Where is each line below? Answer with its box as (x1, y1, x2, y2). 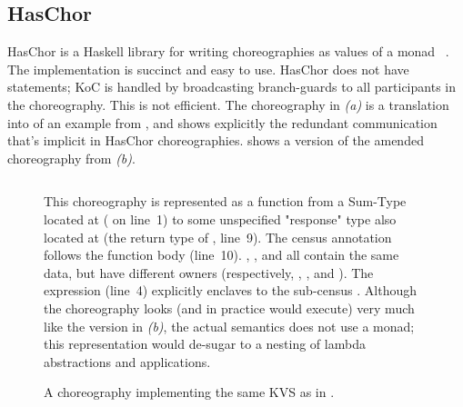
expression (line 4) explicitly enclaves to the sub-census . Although (44, 281, 417, 300)
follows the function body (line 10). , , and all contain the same (44, 245, 399, 264)
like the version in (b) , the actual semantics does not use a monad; (44, 316, 415, 335)
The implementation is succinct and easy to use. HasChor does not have (7, 59, 409, 78)
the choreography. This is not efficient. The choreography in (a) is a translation (7, 94, 449, 114)
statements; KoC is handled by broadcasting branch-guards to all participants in (7, 77, 456, 96)
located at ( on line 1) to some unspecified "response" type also (44, 209, 397, 228)
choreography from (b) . (7, 148, 136, 167)
